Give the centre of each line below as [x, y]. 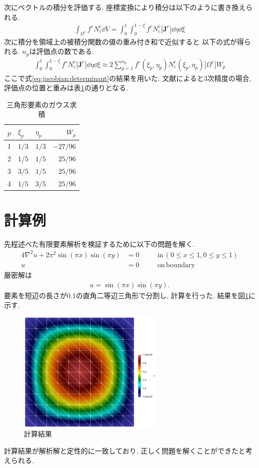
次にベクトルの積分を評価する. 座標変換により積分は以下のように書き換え [125, 7]
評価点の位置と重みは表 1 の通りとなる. [66, 88]
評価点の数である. [65, 51]
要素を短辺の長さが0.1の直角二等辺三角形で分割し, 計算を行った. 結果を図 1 [126, 295]
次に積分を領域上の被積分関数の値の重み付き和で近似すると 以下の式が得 [124, 41]
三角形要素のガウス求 [42, 104]
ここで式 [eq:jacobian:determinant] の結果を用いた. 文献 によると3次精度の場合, [128, 78]
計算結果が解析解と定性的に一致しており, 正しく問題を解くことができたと [125, 450]
